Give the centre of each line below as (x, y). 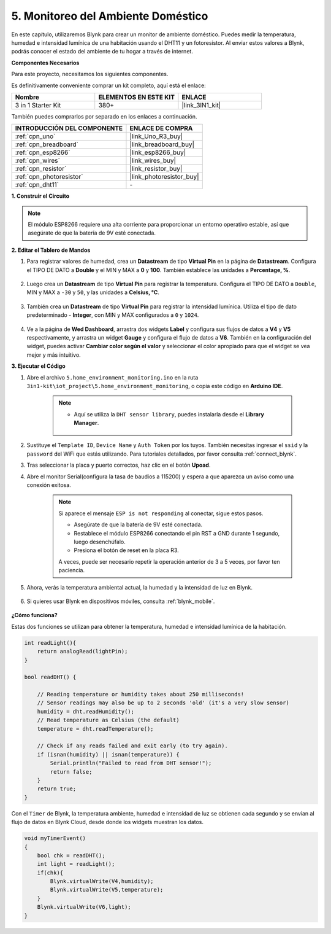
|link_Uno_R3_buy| (156, 136)
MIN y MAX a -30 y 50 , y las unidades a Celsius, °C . (93, 292)
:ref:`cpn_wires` (38, 161)
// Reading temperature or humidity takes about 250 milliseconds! (141, 695)
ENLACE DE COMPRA (161, 128)
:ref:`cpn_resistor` (41, 169)
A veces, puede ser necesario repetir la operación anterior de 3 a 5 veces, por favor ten (169, 561)
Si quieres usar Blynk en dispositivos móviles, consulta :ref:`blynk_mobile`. (121, 601)
